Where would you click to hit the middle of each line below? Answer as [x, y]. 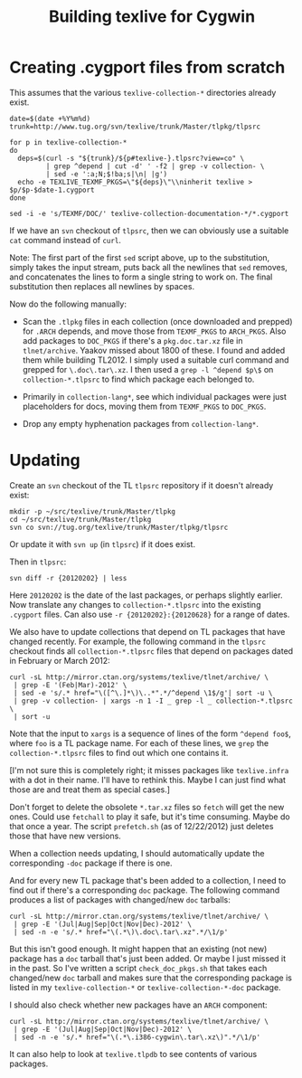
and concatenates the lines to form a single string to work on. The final [141, 277]
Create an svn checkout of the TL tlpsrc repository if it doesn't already [142, 485]
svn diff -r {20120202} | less [68, 578]
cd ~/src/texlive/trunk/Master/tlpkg [80, 519]
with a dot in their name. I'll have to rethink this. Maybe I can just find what [148, 780]
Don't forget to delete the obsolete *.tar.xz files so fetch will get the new [147, 807]
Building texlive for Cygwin [152, 17]
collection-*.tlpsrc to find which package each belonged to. [138, 379]
